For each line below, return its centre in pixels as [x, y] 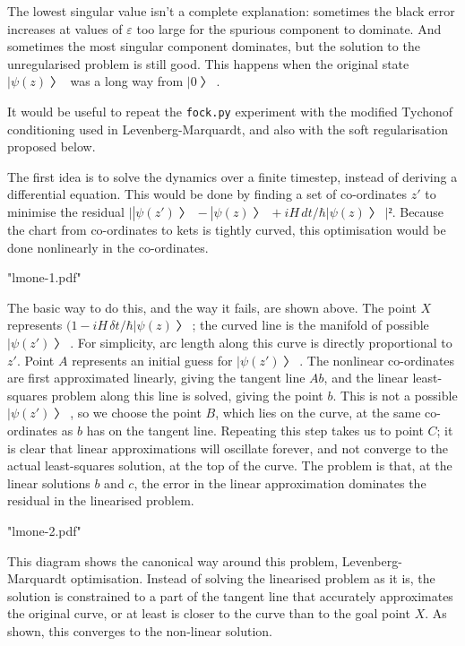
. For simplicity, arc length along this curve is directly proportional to [261, 342]
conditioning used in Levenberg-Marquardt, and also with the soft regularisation [228, 129]
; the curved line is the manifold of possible [310, 325]
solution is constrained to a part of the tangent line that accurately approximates [230, 595]
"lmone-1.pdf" [44, 277]
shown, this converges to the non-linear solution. [140, 630]
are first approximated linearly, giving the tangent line [156, 378]
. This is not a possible [395, 395]
